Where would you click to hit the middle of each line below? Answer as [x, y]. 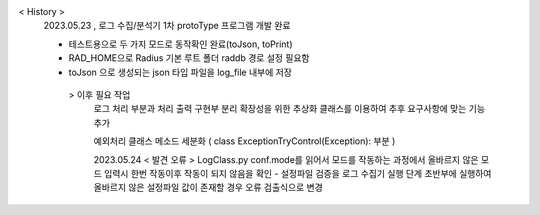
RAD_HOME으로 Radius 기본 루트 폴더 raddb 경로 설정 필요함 [189, 58]
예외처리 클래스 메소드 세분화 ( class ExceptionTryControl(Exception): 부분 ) [244, 141]
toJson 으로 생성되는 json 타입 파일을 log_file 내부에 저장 [180, 72]
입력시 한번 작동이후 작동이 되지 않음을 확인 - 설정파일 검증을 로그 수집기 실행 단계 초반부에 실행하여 [297, 173]
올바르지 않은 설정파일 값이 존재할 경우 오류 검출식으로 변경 [208, 187]
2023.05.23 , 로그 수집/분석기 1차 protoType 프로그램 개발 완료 [167, 26]
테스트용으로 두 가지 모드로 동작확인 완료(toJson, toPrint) [181, 44]
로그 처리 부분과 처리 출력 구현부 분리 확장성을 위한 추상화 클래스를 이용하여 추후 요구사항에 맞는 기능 [289, 109]
